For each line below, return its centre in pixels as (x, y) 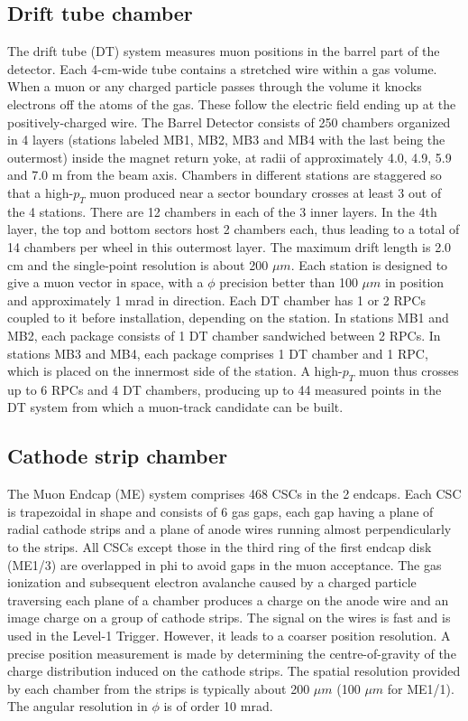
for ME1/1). (421, 688)
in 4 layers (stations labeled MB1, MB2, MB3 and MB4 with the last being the (226, 140)
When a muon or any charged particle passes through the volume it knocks (215, 86)
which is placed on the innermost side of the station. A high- (175, 371)
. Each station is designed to (369, 264)
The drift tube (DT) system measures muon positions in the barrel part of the (224, 51)
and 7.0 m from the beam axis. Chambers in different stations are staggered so (225, 175)
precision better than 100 (289, 282)
